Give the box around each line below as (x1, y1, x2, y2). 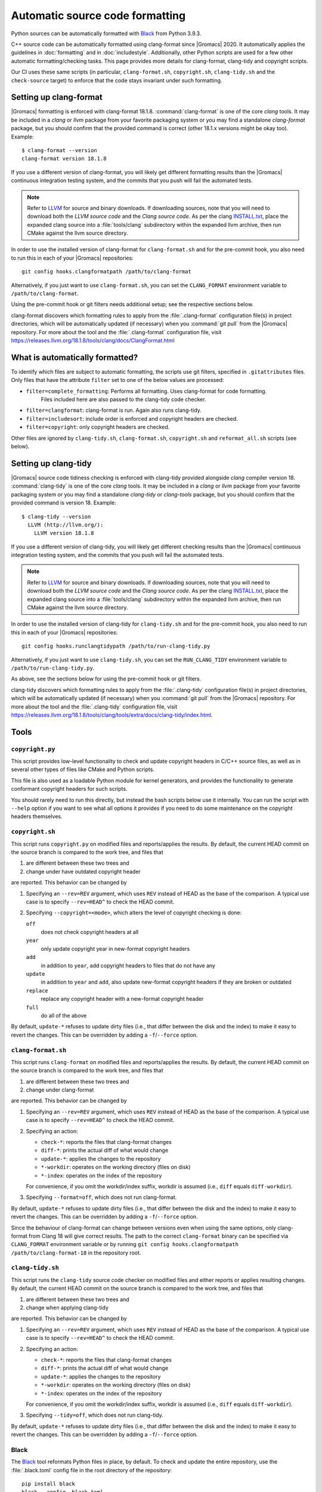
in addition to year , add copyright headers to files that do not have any (41, 961, 216, 969)
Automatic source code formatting (11, 9, 186, 22)
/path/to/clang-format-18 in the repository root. (11, 1249, 141, 1256)
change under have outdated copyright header (26, 868, 141, 875)
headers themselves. (11, 813, 63, 820)
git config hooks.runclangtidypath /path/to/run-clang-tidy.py (21, 643, 210, 650)
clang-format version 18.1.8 (21, 155, 107, 162)
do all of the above (41, 1012, 87, 1019)
